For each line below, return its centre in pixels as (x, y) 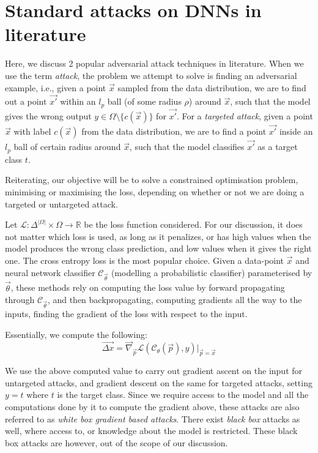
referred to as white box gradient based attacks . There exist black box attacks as (153, 418)
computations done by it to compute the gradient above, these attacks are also (152, 406)
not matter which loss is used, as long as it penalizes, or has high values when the (158, 236)
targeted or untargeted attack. (61, 204)
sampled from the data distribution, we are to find (212, 87)
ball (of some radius (144, 101)
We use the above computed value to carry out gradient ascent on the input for (154, 371)
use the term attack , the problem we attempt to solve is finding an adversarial (151, 75)
